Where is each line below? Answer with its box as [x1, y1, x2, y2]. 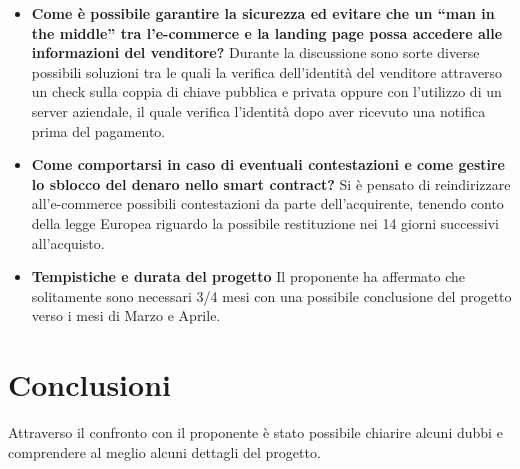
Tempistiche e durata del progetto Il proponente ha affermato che [31, 266, 465, 287]
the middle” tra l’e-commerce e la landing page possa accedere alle [31, 22, 503, 43]
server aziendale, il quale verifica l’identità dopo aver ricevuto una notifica [31, 100, 486, 121]
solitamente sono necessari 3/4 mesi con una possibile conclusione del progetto [31, 285, 512, 306]
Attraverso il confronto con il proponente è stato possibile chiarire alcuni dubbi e [8, 422, 503, 443]
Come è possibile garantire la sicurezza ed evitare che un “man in [31, 3, 495, 23]
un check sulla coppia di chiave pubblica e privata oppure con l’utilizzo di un [31, 81, 502, 102]
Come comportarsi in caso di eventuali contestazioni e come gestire [31, 154, 505, 175]
